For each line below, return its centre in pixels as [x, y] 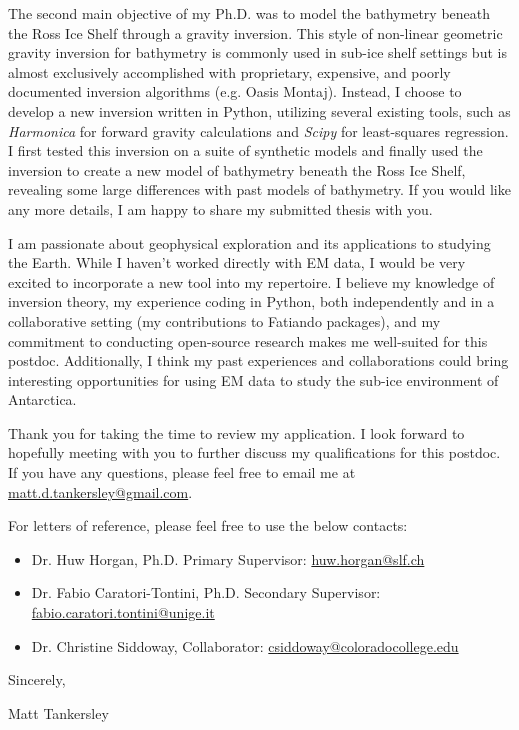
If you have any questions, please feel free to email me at [182, 472]
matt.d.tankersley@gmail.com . [100, 491]
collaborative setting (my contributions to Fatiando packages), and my [224, 320]
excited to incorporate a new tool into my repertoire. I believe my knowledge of [251, 281]
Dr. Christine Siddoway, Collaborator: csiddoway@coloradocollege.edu [245, 645]
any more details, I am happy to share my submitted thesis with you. [220, 208]
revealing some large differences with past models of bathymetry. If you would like [259, 189]
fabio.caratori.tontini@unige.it [123, 612]
